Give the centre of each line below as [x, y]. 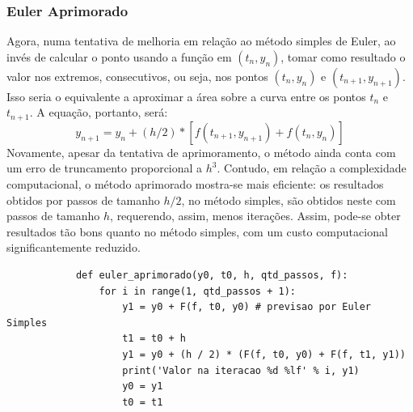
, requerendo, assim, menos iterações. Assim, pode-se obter [255, 216]
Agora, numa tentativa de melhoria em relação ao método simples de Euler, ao [201, 41]
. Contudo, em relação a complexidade [312, 168]
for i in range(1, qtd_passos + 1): [197, 291]
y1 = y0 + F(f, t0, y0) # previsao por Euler [247, 307]
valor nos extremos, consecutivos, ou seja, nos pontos [137, 76]
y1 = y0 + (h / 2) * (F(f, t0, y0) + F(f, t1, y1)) [264, 354]
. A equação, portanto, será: [99, 112]
